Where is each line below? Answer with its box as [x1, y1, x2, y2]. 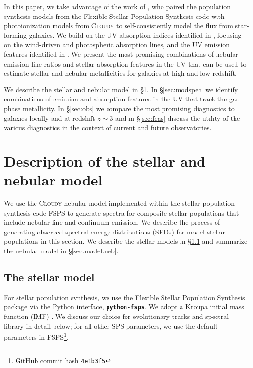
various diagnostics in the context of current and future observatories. [4, 122, 212, 133]
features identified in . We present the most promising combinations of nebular [4, 49, 238, 59]
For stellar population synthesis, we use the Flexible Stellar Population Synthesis [4, 292, 245, 302]
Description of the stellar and [4, 151, 206, 170]
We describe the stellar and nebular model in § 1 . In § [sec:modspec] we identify [4, 84, 238, 94]
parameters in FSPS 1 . [4, 331, 69, 342]
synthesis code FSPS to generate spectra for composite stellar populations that [4, 207, 239, 217]
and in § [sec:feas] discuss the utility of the [115, 113, 240, 123]
